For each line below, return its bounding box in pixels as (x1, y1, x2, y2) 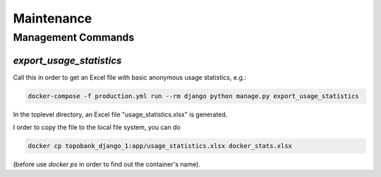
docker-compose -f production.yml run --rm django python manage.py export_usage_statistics (28, 92, 359, 100)
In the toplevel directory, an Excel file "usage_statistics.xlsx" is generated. (13, 110, 228, 118)
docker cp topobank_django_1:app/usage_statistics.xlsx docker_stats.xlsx (28, 142, 293, 150)
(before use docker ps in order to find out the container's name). (13, 160, 201, 169)
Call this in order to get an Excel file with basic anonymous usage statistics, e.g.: (13, 73, 247, 81)
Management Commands (13, 31, 135, 44)
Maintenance (13, 11, 92, 26)
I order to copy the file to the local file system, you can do (13, 123, 181, 132)
